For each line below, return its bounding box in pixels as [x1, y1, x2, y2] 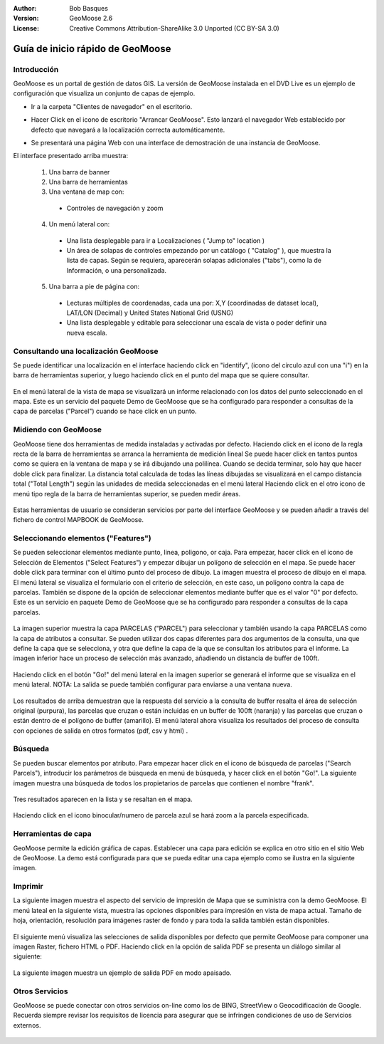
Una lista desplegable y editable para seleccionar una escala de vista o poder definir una [66, 318, 327, 327]
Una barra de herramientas [48, 178, 128, 187]
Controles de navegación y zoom [66, 204, 164, 212]
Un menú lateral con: [48, 220, 110, 229]
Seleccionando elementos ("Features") [13, 533, 152, 543]
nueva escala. [66, 328, 107, 337]
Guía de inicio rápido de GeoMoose [13, 43, 171, 55]
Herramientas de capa [13, 829, 92, 839]
